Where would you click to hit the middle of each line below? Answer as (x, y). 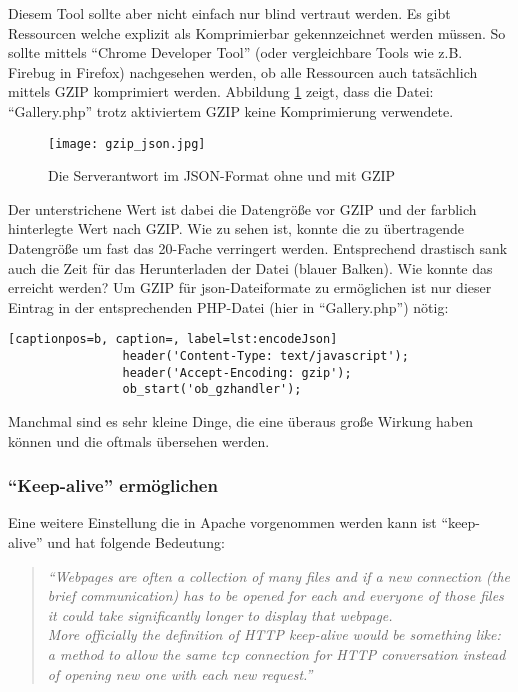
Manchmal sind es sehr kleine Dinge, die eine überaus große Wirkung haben (241, 421)
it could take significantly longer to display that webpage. (220, 614)
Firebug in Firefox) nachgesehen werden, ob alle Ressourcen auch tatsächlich (243, 71)
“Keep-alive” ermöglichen (113, 485)
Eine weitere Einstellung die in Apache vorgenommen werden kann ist (222, 522)
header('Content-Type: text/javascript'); (265, 356)
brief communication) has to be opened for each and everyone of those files (275, 595)
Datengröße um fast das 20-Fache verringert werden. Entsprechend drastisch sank (258, 248)
